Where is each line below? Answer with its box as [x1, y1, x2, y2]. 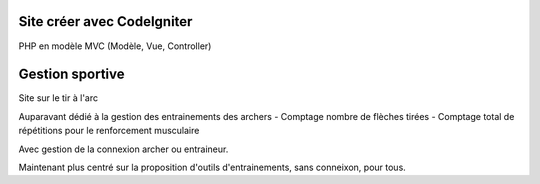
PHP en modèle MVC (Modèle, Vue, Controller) [18, 40, 212, 52]
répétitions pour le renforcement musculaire [18, 125, 200, 137]
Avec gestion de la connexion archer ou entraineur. [18, 143, 229, 155]
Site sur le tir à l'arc [18, 92, 99, 104]
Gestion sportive [18, 66, 125, 83]
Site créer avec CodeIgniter [18, 13, 193, 30]
